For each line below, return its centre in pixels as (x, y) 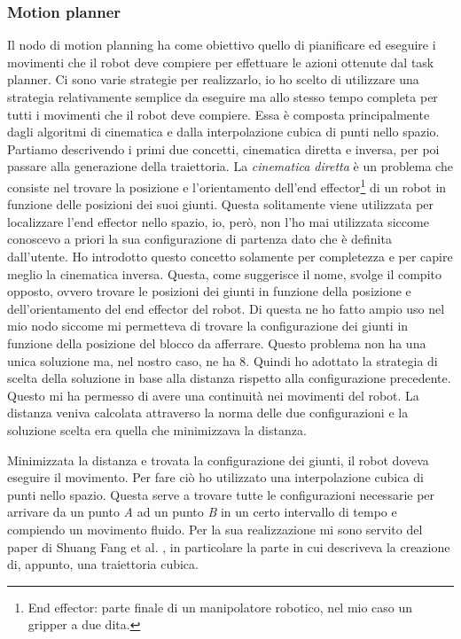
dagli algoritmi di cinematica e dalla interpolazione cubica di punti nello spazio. (223, 132)
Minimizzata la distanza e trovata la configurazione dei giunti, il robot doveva (218, 460)
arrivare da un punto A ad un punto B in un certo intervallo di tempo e (202, 512)
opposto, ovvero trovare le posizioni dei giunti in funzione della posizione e (209, 291)
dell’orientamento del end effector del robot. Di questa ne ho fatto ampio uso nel (226, 308)
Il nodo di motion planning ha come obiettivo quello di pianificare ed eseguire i (222, 45)
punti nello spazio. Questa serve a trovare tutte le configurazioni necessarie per (221, 494)
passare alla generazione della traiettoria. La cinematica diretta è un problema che (230, 166)
